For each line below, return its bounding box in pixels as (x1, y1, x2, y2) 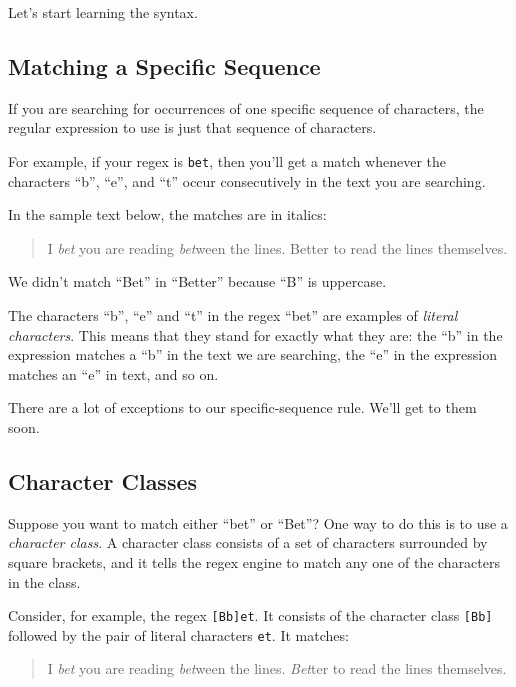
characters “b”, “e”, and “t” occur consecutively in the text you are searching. (8, 170, 486, 191)
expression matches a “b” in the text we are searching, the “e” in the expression (8, 344, 497, 365)
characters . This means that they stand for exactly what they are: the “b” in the (8, 324, 503, 345)
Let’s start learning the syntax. (8, 2, 198, 22)
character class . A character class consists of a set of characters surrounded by (8, 532, 488, 553)
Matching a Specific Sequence (8, 50, 321, 81)
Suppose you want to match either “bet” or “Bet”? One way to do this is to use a (8, 512, 508, 533)
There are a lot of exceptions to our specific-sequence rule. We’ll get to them (8, 397, 477, 418)
